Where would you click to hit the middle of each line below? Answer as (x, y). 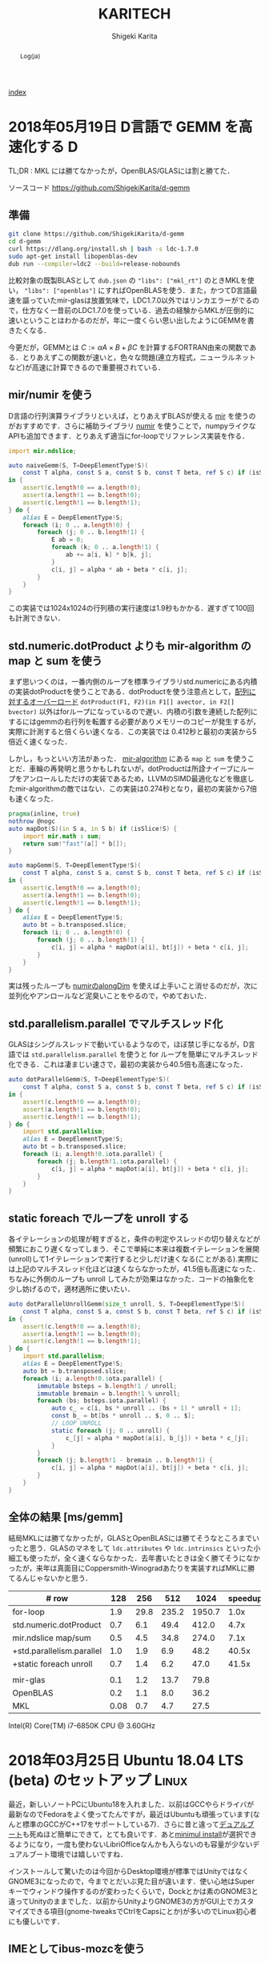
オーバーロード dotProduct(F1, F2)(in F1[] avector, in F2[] (132, 702)
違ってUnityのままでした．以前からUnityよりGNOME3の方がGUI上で (121, 1901)
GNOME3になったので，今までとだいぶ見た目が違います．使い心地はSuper (131, 1881)
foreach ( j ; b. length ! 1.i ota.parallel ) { (107, 1162)
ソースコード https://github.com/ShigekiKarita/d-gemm (99, 187)
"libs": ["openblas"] (60, 291)
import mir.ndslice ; (43, 451)
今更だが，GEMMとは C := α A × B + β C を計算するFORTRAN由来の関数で (129, 347)
